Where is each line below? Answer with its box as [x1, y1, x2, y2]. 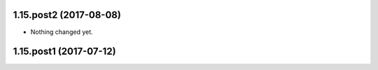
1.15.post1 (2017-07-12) [13, 46, 116, 58]
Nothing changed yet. [30, 28, 94, 36]
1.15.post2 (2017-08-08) [13, 9, 122, 21]
